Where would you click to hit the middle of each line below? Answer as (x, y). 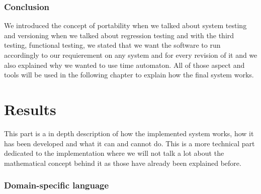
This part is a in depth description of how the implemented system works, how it (129, 133)
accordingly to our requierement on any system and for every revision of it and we (131, 55)
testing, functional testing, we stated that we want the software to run (112, 45)
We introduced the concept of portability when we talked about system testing (125, 25)
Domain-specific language (57, 185)
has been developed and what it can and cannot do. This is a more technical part (129, 143)
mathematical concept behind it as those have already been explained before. (123, 163)
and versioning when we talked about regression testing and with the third (119, 35)
